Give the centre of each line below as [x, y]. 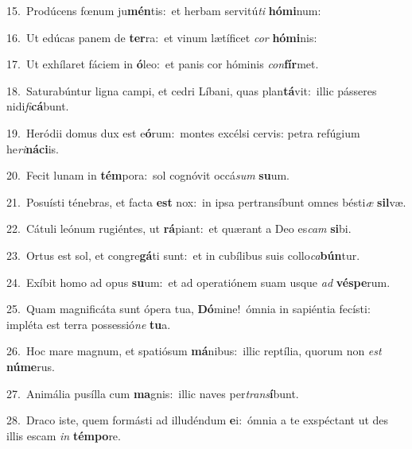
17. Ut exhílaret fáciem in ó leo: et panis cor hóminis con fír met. [163, 64]
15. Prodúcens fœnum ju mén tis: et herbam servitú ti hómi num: [164, 10]
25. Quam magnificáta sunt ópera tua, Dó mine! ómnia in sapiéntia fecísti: [189, 309]
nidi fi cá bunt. [38, 106]
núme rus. [31, 366]
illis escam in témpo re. [64, 435]
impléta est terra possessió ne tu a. [89, 324]
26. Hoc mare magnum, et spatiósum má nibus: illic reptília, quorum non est [194, 351]
